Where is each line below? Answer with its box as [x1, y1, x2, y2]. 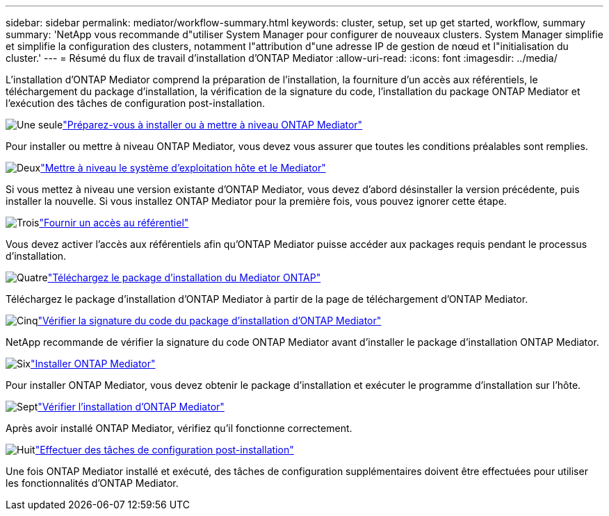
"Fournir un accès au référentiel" [39, 217, 189, 228]
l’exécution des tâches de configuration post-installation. [6, 97, 266, 109]
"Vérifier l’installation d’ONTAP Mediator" [38, 401, 225, 413]
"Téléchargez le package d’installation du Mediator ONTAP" [47, 272, 321, 283]
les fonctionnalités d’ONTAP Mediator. [6, 477, 179, 489]
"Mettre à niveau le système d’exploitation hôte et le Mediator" [40, 162, 326, 174]
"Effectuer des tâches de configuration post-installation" [35, 444, 294, 456]
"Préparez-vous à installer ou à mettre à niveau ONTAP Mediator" [63, 119, 363, 131]
